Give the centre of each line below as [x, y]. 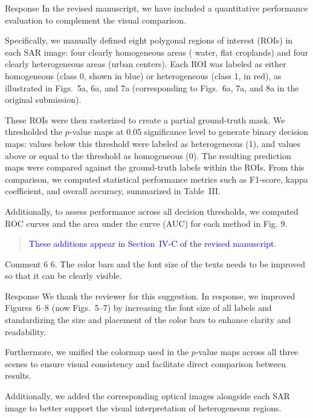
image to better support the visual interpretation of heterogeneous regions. [143, 407]
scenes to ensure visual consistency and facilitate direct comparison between [145, 363]
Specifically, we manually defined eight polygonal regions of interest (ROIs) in [149, 40]
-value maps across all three [247, 352]
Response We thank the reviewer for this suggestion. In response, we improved [150, 296]
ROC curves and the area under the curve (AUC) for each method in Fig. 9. [146, 223]
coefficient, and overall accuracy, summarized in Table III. [113, 191]
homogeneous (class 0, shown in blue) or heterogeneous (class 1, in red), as [143, 75]
